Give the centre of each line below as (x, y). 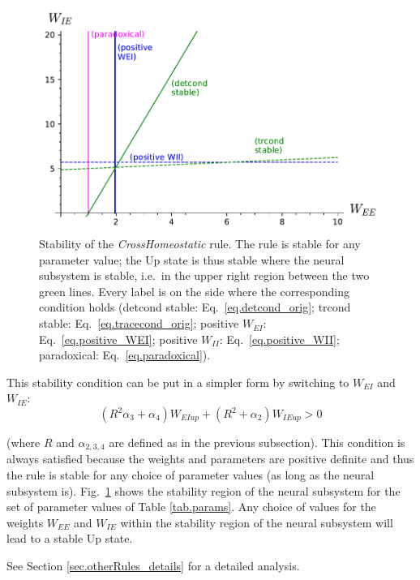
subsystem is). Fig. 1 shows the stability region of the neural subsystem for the (204, 490)
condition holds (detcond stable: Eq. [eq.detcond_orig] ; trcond (195, 307)
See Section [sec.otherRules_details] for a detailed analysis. (153, 566)
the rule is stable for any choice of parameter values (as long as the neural (191, 475)
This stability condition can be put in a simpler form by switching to (178, 382)
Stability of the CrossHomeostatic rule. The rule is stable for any (200, 244)
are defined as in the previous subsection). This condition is (257, 443)
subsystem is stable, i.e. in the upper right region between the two (204, 275)
